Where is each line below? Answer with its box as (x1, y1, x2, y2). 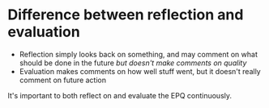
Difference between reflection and (7, 6, 244, 24)
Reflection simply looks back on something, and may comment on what (19, 49, 258, 59)
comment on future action (19, 75, 107, 85)
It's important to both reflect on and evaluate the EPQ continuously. (7, 90, 233, 100)
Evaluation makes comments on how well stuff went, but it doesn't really (19, 66, 261, 76)
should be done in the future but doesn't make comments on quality (19, 58, 247, 68)
